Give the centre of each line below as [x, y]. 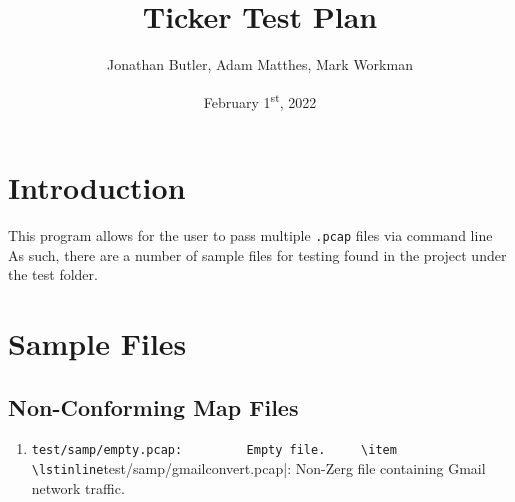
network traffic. [78, 487]
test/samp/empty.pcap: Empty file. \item [214, 450]
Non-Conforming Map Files [153, 406]
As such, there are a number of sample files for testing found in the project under [257, 254]
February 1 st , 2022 [260, 100]
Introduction [97, 186]
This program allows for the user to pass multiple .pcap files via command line [250, 234]
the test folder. [53, 274]
